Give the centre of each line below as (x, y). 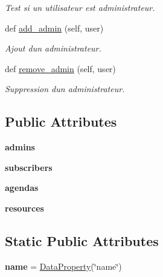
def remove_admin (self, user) (60, 68)
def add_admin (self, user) (54, 28)
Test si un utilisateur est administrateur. (80, 7)
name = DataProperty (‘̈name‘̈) (63, 266)
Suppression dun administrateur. (65, 89)
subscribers (29, 167)
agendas (22, 188)
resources (24, 208)
